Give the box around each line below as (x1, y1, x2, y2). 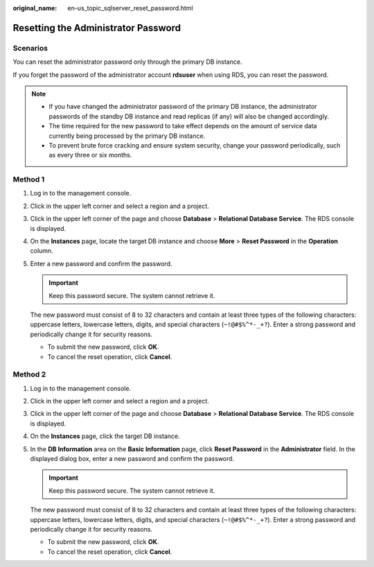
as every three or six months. (48, 151, 132, 159)
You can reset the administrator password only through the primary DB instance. (12, 58, 242, 66)
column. (30, 247, 53, 255)
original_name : (12, 4, 57, 12)
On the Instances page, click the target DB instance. (30, 432, 180, 440)
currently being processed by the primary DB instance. (48, 132, 206, 140)
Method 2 (12, 369, 46, 379)
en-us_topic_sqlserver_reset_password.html (67, 4, 193, 12)
